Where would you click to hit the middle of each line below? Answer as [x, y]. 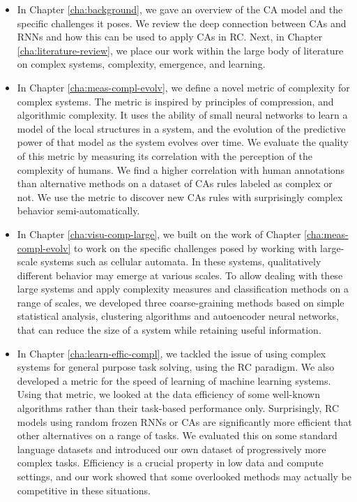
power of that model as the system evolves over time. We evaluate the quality [183, 142]
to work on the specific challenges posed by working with [196, 248]
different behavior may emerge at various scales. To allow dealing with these [180, 275]
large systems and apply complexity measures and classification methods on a [183, 289]
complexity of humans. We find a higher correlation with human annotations [181, 169]
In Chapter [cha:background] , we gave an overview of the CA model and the [180, 9]
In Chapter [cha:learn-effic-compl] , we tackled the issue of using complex [172, 353]
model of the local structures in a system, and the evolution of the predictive [181, 128]
